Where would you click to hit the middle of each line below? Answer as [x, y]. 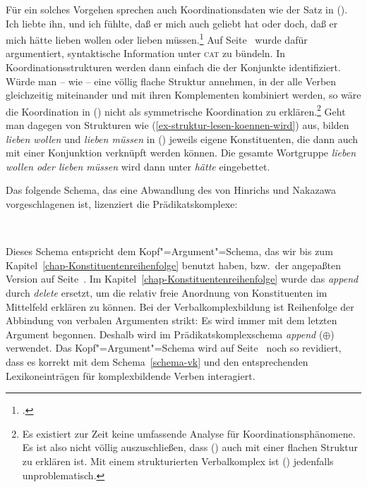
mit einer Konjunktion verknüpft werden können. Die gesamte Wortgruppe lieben [181, 153]
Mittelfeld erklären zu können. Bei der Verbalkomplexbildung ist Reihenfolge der [180, 306]
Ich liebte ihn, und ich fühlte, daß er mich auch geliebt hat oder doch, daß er [172, 23]
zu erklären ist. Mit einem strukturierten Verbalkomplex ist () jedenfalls [178, 461]
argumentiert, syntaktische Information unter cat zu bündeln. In [145, 53]
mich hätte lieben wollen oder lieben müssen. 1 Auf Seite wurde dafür [157, 38]
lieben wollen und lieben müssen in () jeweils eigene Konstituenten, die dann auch [182, 138]
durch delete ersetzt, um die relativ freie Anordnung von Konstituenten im [167, 292]
